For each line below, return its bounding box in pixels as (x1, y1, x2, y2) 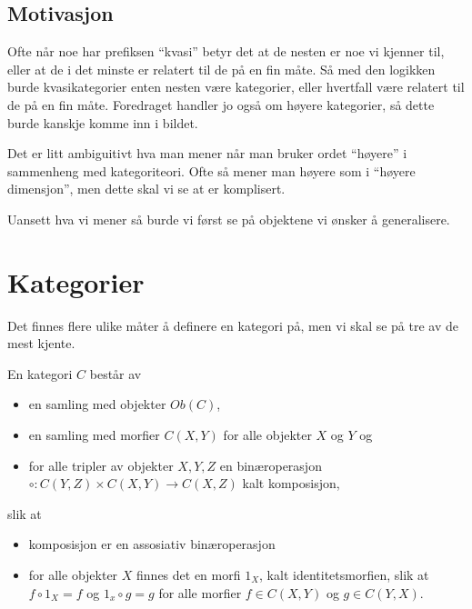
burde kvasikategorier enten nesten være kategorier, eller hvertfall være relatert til (7, 77, 465, 96)
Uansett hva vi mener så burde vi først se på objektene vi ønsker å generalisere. (7, 209, 450, 228)
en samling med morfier (28, 425, 160, 444)
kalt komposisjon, (242, 474, 340, 493)
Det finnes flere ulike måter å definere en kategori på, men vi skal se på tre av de (7, 315, 459, 334)
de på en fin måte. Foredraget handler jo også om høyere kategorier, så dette (7, 95, 435, 114)
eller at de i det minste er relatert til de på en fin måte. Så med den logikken (7, 59, 436, 78)
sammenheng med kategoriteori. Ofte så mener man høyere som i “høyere (7, 161, 416, 180)
